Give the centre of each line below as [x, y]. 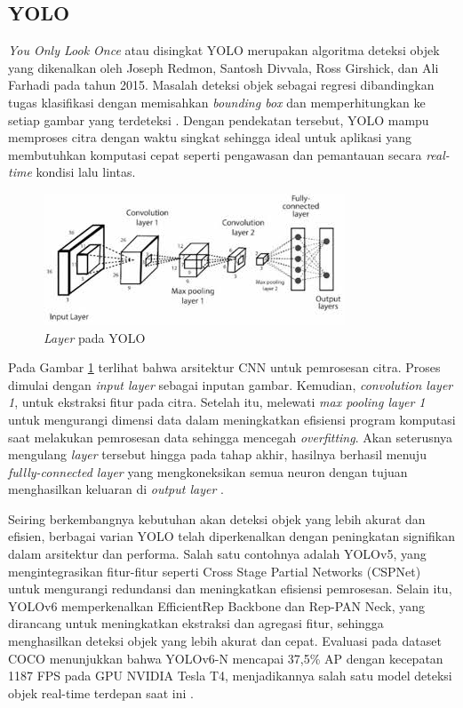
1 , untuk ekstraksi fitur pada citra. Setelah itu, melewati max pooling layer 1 [217, 402]
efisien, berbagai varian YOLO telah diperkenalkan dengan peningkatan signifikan [232, 536]
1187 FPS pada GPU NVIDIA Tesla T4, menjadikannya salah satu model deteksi [230, 676]
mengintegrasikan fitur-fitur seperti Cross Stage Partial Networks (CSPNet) [215, 571]
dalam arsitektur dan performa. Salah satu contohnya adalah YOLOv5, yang [217, 554]
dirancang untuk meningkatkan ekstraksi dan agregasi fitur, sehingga [196, 623]
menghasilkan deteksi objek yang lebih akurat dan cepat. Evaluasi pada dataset [225, 641]
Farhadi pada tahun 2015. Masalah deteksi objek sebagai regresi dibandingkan [221, 85]
